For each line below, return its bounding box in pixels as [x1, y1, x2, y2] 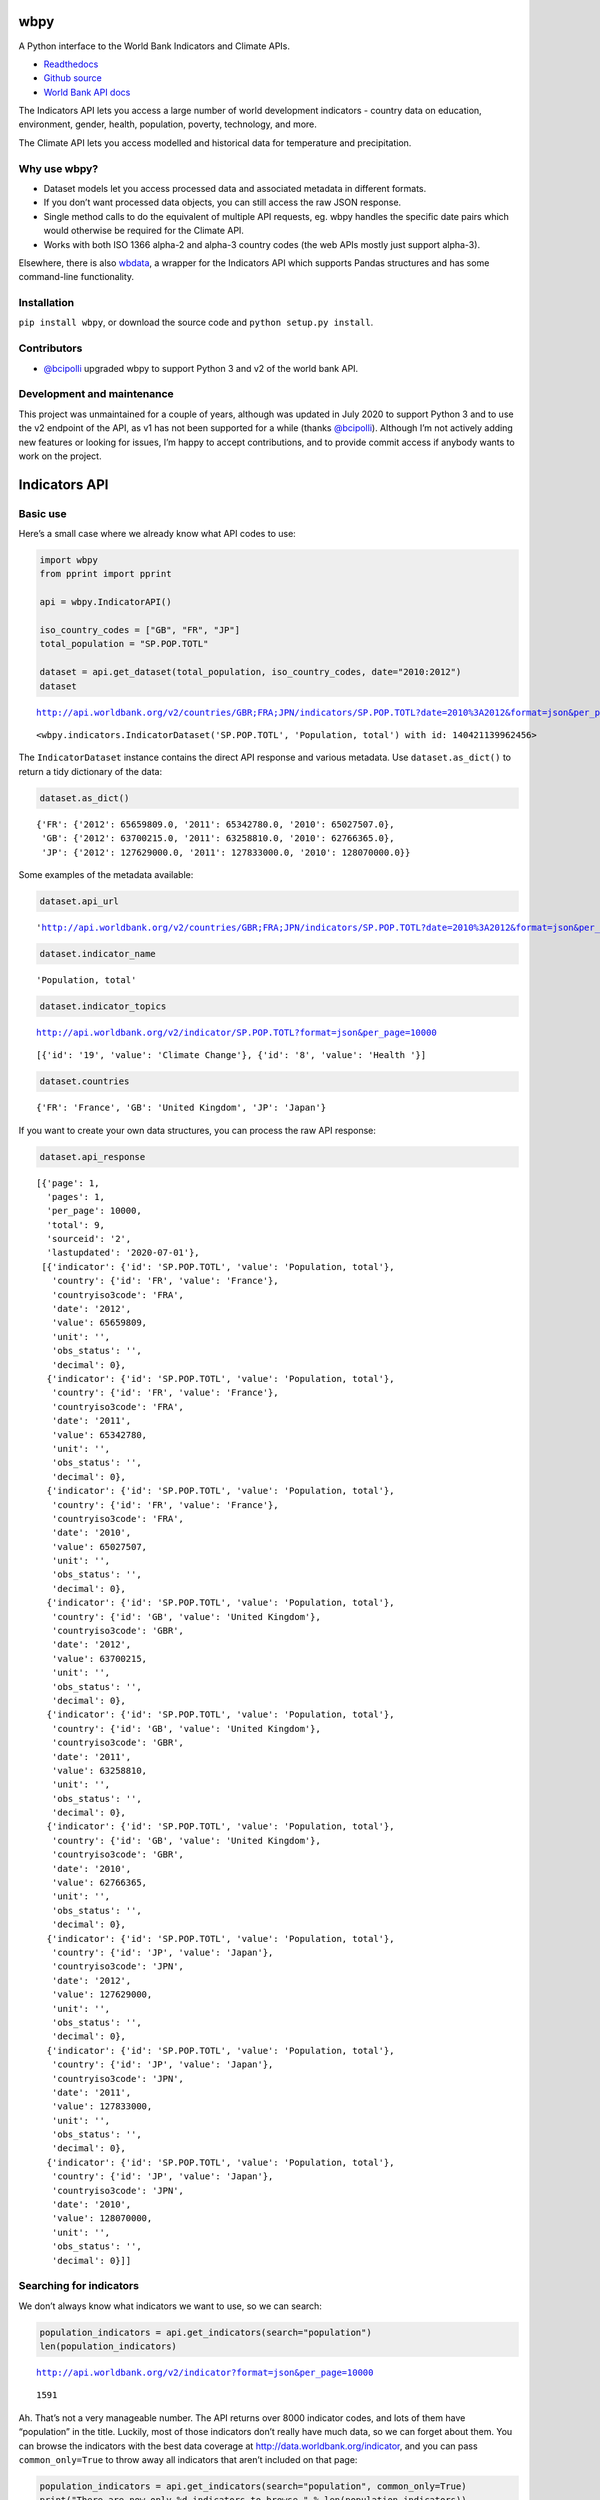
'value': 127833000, [51, 2101, 153, 2112]
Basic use [18, 506, 67, 520]
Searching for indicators [18, 2279, 140, 2293]
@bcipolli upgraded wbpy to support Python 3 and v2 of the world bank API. [43, 362, 359, 374]
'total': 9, [46, 1219, 105, 1230]
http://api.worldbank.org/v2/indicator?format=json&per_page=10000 [36, 2367, 374, 2379]
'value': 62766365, [51, 1877, 148, 1889]
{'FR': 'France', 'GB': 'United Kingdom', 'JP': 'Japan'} [36, 1102, 327, 1114]
